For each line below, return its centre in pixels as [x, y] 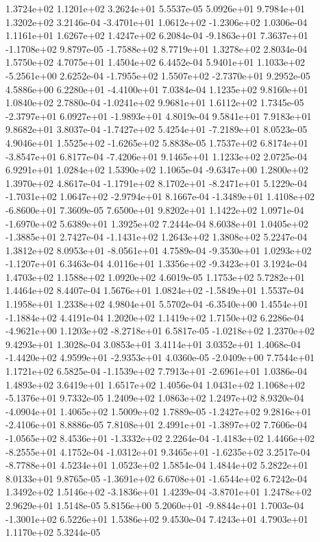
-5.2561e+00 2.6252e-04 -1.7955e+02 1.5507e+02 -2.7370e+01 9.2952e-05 [158, 75]
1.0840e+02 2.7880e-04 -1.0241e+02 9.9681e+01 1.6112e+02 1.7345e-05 [155, 102]
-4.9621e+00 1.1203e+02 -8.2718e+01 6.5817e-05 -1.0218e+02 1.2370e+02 [160, 331]
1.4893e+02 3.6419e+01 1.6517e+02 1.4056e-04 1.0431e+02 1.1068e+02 [156, 384]
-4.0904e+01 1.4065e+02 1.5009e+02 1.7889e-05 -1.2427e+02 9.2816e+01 [159, 411]
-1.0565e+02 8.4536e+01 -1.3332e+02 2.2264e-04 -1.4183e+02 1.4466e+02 [160, 438]
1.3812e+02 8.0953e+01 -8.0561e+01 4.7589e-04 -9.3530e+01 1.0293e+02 [159, 250]
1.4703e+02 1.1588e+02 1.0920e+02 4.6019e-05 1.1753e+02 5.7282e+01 [156, 276]
